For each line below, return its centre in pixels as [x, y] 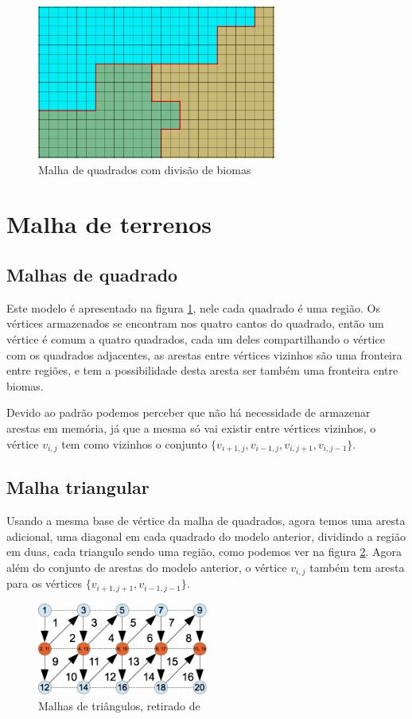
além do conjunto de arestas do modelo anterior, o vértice [147, 567]
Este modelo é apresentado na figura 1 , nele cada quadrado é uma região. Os [193, 307]
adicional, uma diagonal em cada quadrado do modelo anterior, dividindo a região [206, 536]
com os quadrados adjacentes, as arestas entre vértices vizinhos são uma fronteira [204, 354]
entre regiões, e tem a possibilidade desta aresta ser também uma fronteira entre [202, 370]
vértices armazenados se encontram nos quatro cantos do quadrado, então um [195, 323]
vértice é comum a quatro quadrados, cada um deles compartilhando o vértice [196, 338]
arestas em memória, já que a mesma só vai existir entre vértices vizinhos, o [191, 428]
